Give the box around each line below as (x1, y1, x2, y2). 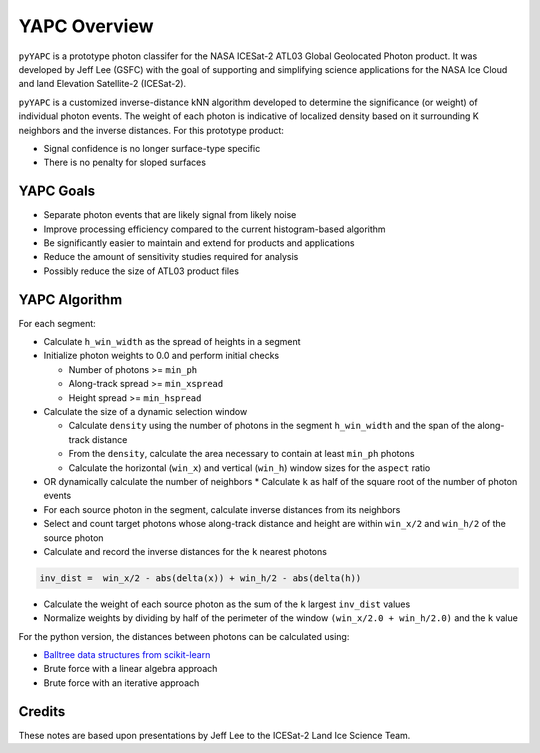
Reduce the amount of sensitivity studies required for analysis (43, 251, 299, 263)
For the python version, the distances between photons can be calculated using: (18, 630, 350, 642)
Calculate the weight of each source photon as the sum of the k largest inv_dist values (43, 598, 411, 610)
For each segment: (18, 317, 97, 329)
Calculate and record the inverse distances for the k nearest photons (43, 545, 327, 557)
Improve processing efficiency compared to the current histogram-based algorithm (43, 223, 386, 235)
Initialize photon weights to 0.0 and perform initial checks (43, 350, 280, 362)
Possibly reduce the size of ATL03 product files (43, 265, 240, 277)
